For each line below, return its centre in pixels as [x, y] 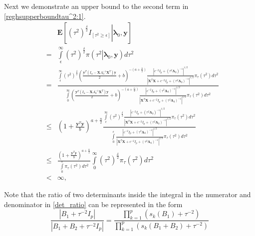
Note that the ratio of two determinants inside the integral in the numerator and [127, 194]
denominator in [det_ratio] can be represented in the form [93, 204]
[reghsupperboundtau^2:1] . [45, 16]
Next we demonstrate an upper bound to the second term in [96, 6]
